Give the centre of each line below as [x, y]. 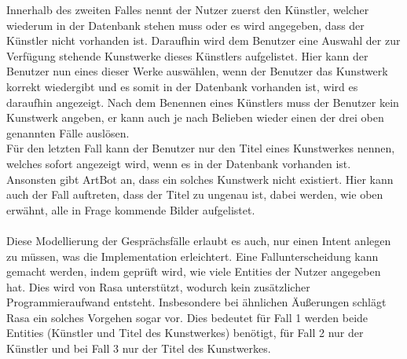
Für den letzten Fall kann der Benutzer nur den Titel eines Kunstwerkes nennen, [201, 148]
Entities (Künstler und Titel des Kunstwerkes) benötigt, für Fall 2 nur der [185, 333]
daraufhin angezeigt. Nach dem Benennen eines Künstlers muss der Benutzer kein [203, 102]
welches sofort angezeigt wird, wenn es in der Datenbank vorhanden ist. [179, 163]
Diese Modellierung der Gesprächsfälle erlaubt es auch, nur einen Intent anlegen [199, 240]
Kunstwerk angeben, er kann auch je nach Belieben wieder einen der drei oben [195, 117]
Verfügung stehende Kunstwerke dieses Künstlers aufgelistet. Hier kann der [187, 55]
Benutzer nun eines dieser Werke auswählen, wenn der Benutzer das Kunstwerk [197, 71]
